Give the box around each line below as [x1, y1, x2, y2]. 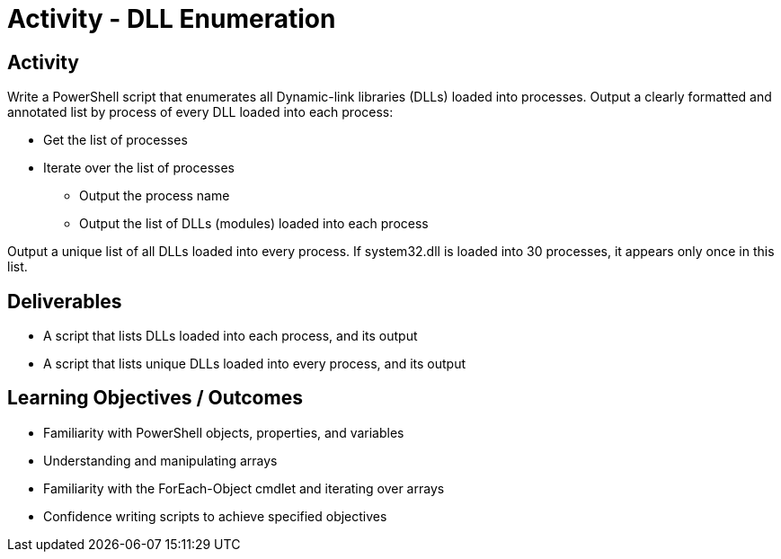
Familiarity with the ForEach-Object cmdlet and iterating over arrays [43, 480, 445, 496]
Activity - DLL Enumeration [7, 4, 336, 34]
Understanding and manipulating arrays [43, 452, 278, 468]
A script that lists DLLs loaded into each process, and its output [43, 328, 418, 344]
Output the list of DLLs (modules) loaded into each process [79, 216, 429, 232]
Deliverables [7, 289, 122, 313]
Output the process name [79, 188, 230, 204]
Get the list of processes [43, 132, 188, 148]
